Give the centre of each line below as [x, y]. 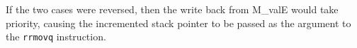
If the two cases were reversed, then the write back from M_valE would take [172, 9]
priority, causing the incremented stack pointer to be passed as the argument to [178, 23]
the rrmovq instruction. [56, 37]
